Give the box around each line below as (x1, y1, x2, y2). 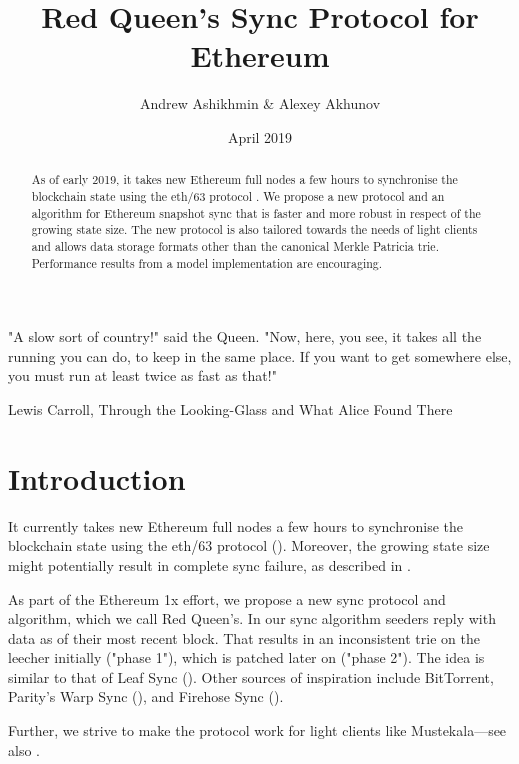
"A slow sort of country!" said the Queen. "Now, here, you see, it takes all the (8, 326, 482, 347)
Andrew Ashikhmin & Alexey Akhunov (139, 93, 381, 114)
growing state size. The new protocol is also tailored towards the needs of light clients (31, 221, 478, 238)
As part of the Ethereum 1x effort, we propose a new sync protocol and (8, 588, 446, 609)
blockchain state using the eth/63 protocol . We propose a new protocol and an (31, 187, 445, 204)
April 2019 (227, 126, 293, 147)
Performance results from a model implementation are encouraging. (31, 254, 383, 271)
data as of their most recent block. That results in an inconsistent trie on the (8, 627, 480, 648)
